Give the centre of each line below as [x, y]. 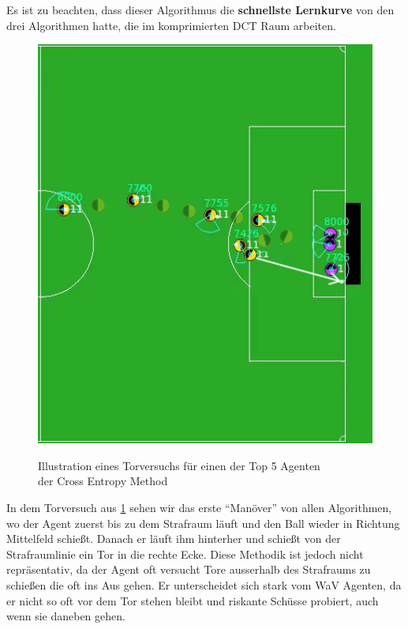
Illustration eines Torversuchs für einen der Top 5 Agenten [179, 465]
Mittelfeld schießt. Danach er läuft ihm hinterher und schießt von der [174, 539]
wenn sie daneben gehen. [66, 616]
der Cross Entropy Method [103, 481]
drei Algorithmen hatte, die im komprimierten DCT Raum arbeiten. [171, 25]
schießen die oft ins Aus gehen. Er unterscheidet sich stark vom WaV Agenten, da [204, 584]
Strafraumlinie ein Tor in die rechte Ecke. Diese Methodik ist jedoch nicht [185, 554]
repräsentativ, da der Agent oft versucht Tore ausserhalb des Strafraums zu [189, 569]
